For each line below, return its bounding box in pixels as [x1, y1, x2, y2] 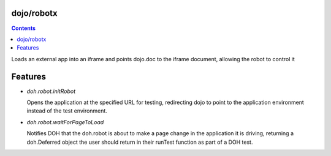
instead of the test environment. [26, 107, 107, 114]
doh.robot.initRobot [26, 87, 76, 95]
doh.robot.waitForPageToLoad [26, 118, 104, 125]
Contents [11, 24, 36, 32]
